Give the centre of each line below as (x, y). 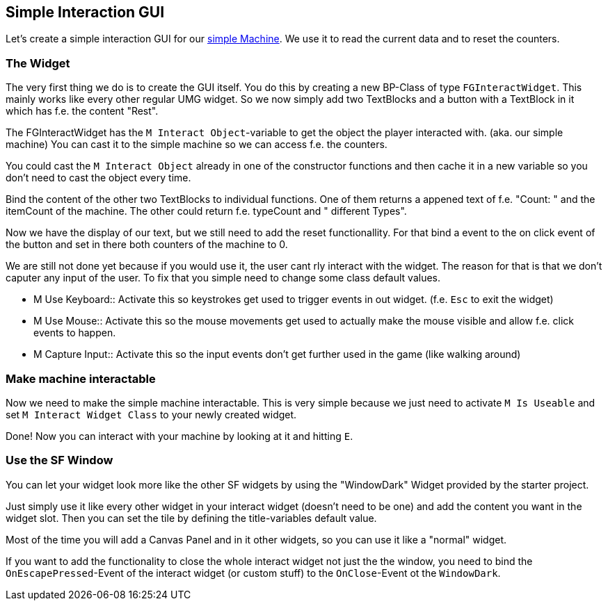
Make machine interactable (81, 378)
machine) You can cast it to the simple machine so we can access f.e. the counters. (197, 145)
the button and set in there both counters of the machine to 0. (147, 245)
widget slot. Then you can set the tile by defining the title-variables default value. (191, 518)
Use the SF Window (59, 460)
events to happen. (75, 333)
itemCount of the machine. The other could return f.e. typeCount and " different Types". (206, 211)
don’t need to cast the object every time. (98, 178)
